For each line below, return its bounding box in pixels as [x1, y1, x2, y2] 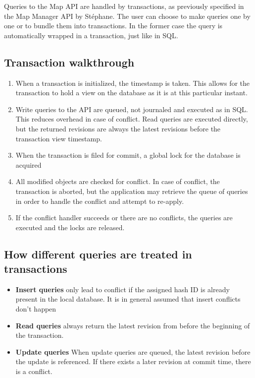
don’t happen [15, 304, 56, 314]
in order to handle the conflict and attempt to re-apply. [15, 195, 184, 206]
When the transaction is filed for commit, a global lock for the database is [15, 150, 241, 160]
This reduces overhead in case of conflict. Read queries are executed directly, [15, 114, 248, 124]
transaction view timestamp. [15, 133, 102, 143]
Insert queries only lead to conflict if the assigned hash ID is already [15, 284, 230, 294]
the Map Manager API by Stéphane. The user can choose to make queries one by [4, 10, 251, 21]
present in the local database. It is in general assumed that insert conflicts [15, 294, 241, 304]
